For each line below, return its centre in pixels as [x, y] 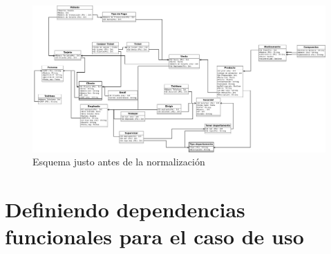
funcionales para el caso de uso [154, 236]
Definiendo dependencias [125, 209]
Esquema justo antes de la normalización [119, 162]
